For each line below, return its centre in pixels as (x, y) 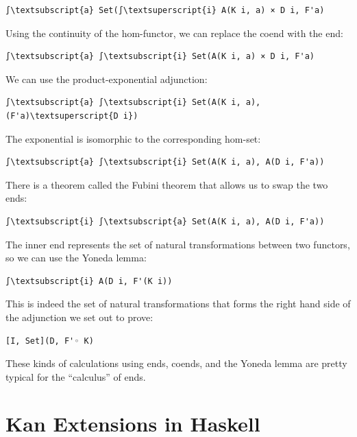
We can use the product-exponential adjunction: (107, 79)
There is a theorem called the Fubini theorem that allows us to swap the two (167, 184)
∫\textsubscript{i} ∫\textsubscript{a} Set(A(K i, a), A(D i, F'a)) (165, 221)
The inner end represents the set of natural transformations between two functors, (178, 244)
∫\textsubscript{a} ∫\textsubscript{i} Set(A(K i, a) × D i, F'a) (160, 57)
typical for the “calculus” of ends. (76, 376)
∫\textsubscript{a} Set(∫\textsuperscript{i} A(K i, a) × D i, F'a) (165, 10)
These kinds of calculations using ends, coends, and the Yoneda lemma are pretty (176, 363)
